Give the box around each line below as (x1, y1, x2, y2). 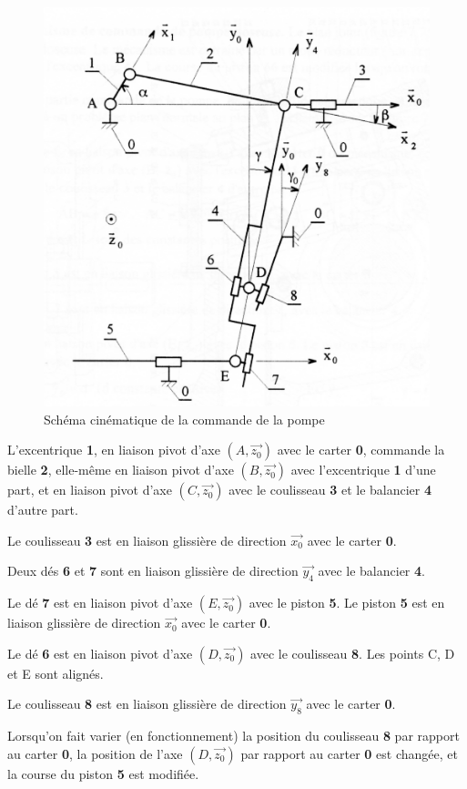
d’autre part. (7, 500, 78, 519)
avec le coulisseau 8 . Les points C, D (250, 643, 455, 662)
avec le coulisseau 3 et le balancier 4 (228, 480, 432, 499)
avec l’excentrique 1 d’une (290, 460, 436, 479)
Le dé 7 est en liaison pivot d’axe (7, 593, 193, 612)
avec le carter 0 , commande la (277, 440, 445, 459)
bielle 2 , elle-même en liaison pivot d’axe (7, 460, 234, 479)
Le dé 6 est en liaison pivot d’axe (7, 643, 193, 662)
